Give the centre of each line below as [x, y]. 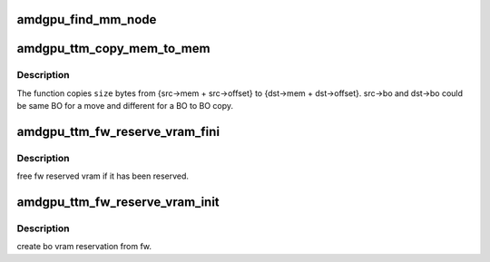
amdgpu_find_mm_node [87, 19]
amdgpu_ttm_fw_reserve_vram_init [118, 203]
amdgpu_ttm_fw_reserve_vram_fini [118, 131]
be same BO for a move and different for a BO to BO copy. [125, 106]
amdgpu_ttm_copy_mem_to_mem [113, 49]
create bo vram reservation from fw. [84, 247]
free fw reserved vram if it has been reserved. [103, 176]
